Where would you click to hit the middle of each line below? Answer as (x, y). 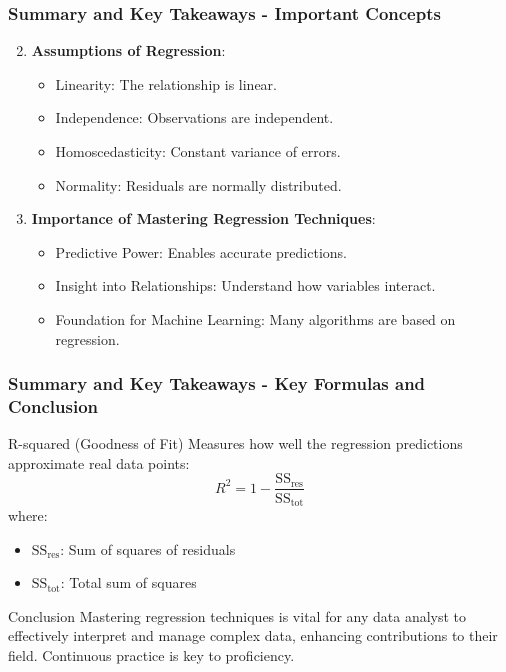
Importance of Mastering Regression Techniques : (203, 218)
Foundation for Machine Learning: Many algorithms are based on (255, 318)
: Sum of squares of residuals (148, 548)
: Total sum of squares (128, 582)
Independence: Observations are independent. (194, 117)
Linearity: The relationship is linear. (166, 83)
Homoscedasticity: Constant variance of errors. (198, 151)
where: (28, 515)
